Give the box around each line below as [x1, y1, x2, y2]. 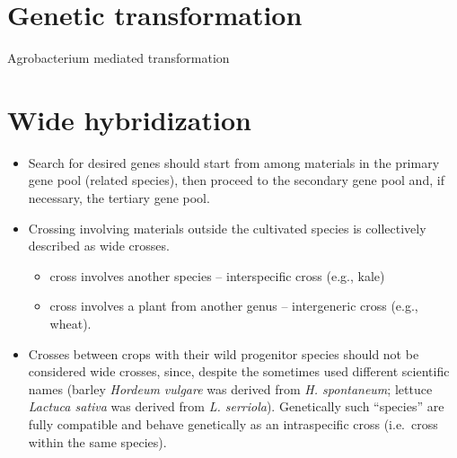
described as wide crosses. [28, 236, 170, 255]
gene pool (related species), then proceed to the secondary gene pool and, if [28, 171, 444, 189]
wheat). [49, 314, 92, 332]
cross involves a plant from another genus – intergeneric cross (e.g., [49, 296, 418, 315]
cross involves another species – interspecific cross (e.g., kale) [49, 266, 385, 285]
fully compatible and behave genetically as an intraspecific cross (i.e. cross [28, 414, 438, 433]
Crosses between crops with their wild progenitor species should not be [28, 344, 419, 363]
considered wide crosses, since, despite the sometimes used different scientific [28, 362, 450, 381]
